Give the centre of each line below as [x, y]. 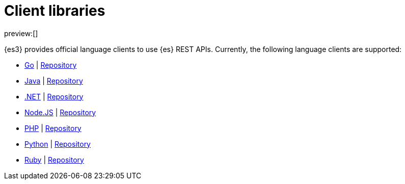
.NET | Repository [54, 96]
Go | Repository [51, 65]
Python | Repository [58, 144]
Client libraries [55, 11]
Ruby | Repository [54, 160]
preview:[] [21, 33]
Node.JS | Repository [60, 112]
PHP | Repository [53, 128]
